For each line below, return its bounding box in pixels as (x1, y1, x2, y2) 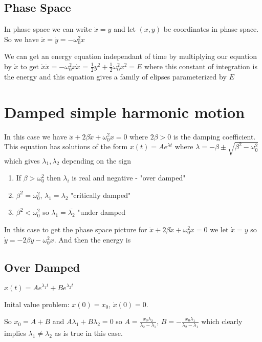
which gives (4, 155, 40, 166)
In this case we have (4, 131, 67, 142)
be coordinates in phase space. (163, 24, 259, 34)
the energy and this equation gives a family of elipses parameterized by (4, 71, 227, 82)
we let (210, 224, 229, 235)
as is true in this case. (54, 327, 123, 338)
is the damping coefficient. (173, 131, 256, 142)
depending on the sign (61, 155, 132, 166)
